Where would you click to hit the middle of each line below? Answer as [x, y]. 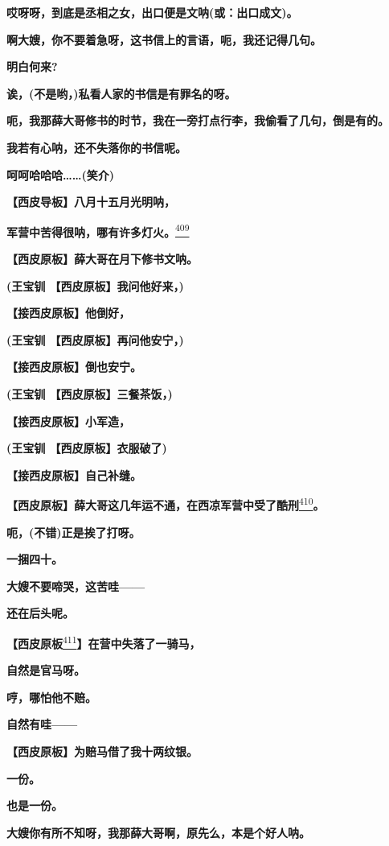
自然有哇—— [42, 724]
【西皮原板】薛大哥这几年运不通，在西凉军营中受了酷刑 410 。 [166, 503]
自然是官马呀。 [46, 670]
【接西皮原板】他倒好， [68, 313]
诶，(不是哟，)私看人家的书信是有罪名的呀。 [121, 93]
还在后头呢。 [40, 613]
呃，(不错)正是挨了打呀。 [74, 532]
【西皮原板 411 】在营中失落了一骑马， [104, 642]
